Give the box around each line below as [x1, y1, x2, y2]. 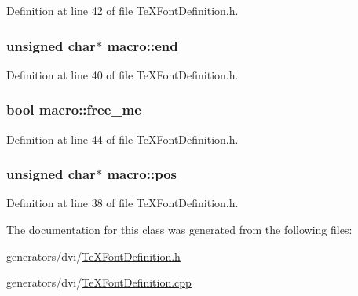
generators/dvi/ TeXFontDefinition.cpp [6, 274, 192, 291]
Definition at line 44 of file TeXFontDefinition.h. [6, 130, 239, 147]
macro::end [107, 35, 178, 55]
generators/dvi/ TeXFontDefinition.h [6, 247, 181, 264]
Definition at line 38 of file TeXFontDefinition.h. [6, 195, 239, 211]
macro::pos [107, 164, 177, 184]
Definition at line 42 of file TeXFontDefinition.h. [6, 2, 239, 18]
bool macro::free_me [6, 100, 141, 119]
